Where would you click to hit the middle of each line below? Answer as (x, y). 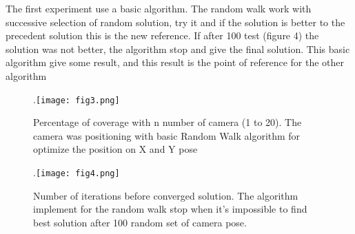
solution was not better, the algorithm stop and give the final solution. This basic (178, 49)
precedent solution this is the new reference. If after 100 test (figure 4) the (162, 35)
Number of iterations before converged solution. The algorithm (166, 195)
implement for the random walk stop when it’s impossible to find (170, 209)
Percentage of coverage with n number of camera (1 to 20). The (168, 122)
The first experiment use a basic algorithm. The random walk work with (159, 8)
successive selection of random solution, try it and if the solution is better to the (175, 22)
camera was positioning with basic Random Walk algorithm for (167, 135)
